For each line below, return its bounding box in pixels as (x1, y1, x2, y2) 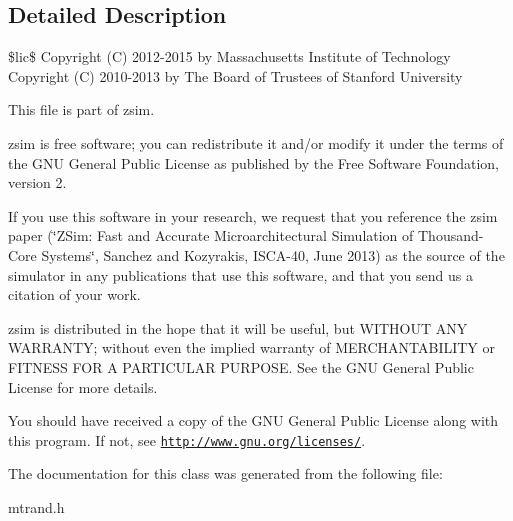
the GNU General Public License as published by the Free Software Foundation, (8, 152, 499, 173)
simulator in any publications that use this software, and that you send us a (8, 264, 473, 285)
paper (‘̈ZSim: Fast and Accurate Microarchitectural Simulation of (8, 225, 414, 246)
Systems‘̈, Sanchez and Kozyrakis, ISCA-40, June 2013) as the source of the (41, 244, 505, 265)
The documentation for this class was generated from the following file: (8, 463, 443, 484)
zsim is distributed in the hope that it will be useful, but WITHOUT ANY (8, 317, 468, 338)
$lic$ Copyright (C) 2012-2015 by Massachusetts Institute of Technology (8, 46, 451, 67)
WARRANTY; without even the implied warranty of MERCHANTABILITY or (8, 337, 496, 358)
